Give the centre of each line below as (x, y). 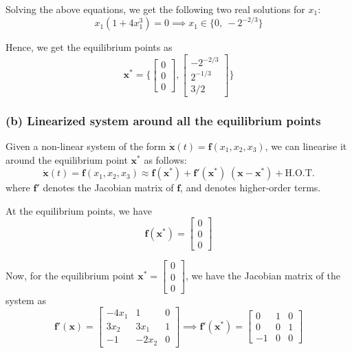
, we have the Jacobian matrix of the (263, 276)
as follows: (165, 159)
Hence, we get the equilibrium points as (89, 47)
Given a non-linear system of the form (86, 146)
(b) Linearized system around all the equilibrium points (163, 120)
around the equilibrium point (67, 159)
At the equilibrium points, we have (79, 210)
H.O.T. (300, 174)
